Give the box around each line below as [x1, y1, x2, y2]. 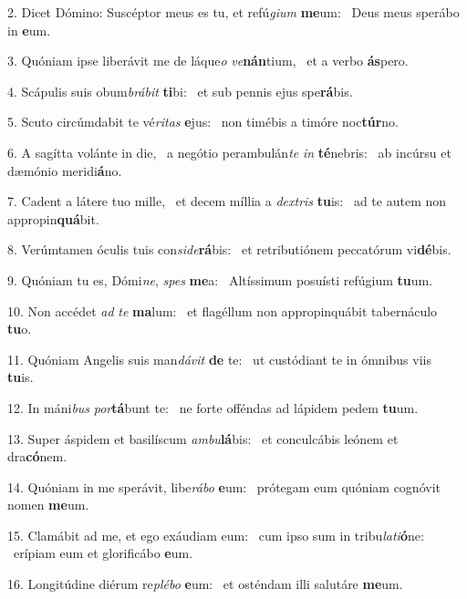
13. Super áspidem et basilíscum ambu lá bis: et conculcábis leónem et [7, 429, 399, 448]
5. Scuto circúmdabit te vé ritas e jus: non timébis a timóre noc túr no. [7, 112, 399, 131]
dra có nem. [7, 447, 67, 466]
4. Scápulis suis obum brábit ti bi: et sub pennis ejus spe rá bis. [7, 81, 353, 100]
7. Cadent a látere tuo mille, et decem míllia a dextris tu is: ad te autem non [7, 191, 447, 211]
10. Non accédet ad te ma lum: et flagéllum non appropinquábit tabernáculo [7, 301, 438, 320]
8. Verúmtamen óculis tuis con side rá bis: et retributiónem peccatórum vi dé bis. [7, 240, 451, 259]
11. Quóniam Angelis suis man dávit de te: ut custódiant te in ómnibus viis [7, 349, 431, 368]
